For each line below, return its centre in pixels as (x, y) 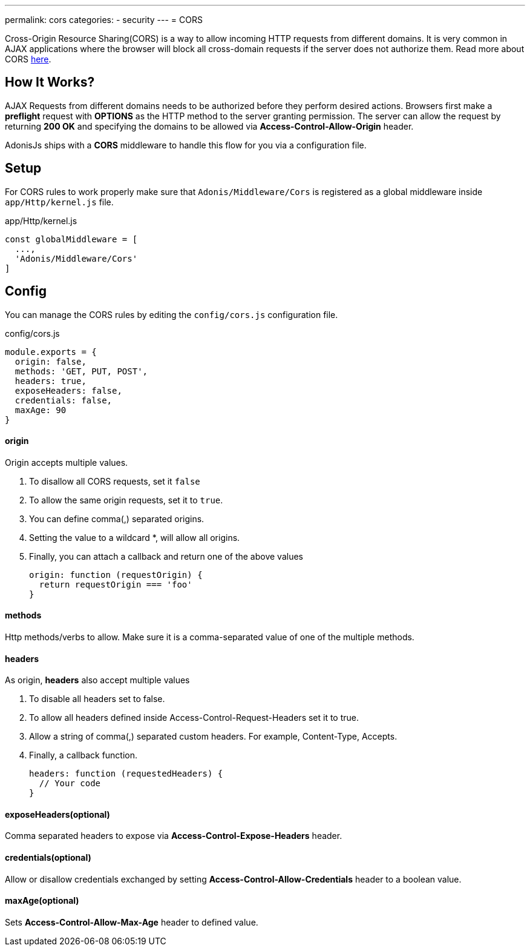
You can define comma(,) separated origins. (117, 519)
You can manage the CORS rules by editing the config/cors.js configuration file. (172, 314)
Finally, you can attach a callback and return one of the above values (166, 556)
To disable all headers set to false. (97, 699)
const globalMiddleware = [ (71, 239)
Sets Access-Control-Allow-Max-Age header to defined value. (132, 922)
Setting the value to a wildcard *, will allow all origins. (135, 537)
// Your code (70, 784)
